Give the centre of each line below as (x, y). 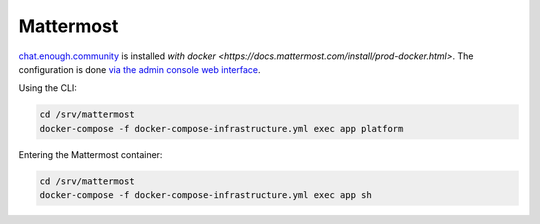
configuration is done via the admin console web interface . (139, 69)
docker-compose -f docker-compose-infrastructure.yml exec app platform (221, 128)
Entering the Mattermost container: (90, 154)
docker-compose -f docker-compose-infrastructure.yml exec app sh (205, 195)
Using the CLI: (47, 88)
